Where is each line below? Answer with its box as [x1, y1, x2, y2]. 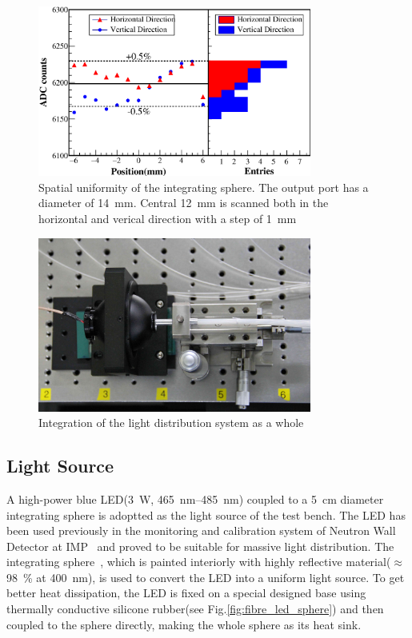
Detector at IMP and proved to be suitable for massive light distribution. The [6, 537, 394, 554]
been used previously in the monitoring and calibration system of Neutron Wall [6, 522, 396, 539]
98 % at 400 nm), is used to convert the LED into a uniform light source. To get [6, 568, 405, 585]
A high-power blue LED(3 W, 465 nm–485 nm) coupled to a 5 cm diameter [6, 490, 384, 507]
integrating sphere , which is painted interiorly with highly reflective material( [6, 553, 391, 570]
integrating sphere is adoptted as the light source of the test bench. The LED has [6, 506, 406, 523]
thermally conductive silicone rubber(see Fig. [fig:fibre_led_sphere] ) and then [6, 600, 384, 617]
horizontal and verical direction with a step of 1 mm [38, 210, 297, 227]
